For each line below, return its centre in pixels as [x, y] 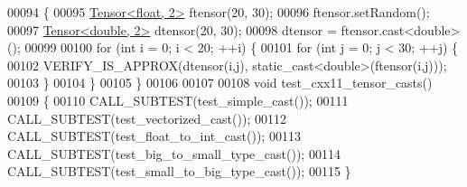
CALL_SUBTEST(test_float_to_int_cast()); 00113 [154, 136]
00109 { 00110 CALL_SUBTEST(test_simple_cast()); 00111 [178, 100]
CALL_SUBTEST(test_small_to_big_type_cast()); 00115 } [179, 171]
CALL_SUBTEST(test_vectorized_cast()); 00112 [147, 118]
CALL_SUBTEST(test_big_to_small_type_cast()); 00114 [174, 153]
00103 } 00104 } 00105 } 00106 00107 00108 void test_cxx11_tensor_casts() [220, 83]
